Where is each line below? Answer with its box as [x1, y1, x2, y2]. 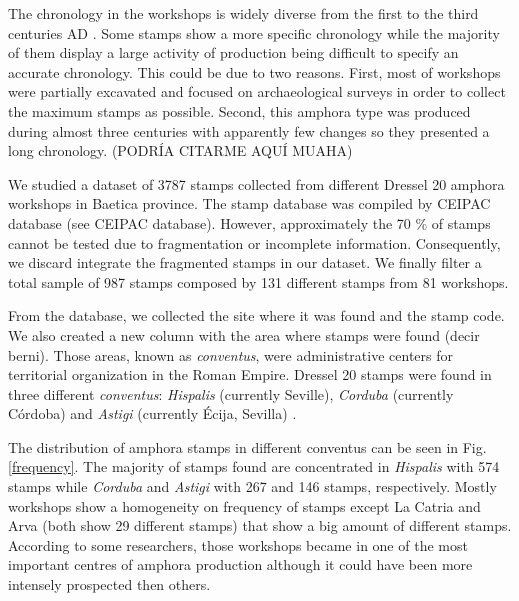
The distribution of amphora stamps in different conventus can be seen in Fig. [8, 436, 487, 457]
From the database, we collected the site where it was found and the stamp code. [8, 305, 505, 326]
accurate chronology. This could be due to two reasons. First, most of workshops [8, 61, 501, 82]
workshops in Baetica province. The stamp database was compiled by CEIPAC [8, 193, 491, 214]
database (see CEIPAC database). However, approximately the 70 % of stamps [8, 212, 491, 233]
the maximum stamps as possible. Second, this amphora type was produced [8, 100, 471, 121]
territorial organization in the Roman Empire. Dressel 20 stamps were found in [8, 364, 492, 385]
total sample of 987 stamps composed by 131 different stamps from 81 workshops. [8, 271, 509, 292]
